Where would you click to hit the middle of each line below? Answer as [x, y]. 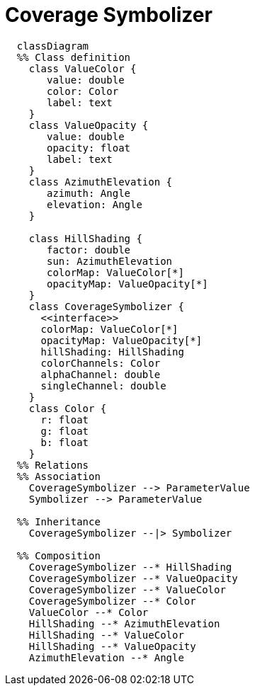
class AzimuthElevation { [101, 182]
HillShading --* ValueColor [106, 635]
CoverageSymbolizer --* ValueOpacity [133, 578]
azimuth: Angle [89, 193]
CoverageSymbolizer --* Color [112, 601]
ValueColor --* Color [89, 612]
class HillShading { [85, 238]
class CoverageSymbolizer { [106, 306]
